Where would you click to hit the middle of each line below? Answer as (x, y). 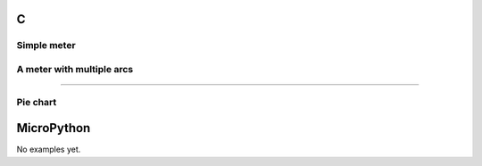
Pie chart (37, 102)
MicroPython (54, 128)
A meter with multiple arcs (75, 69)
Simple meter (46, 46)
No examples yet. (49, 149)
